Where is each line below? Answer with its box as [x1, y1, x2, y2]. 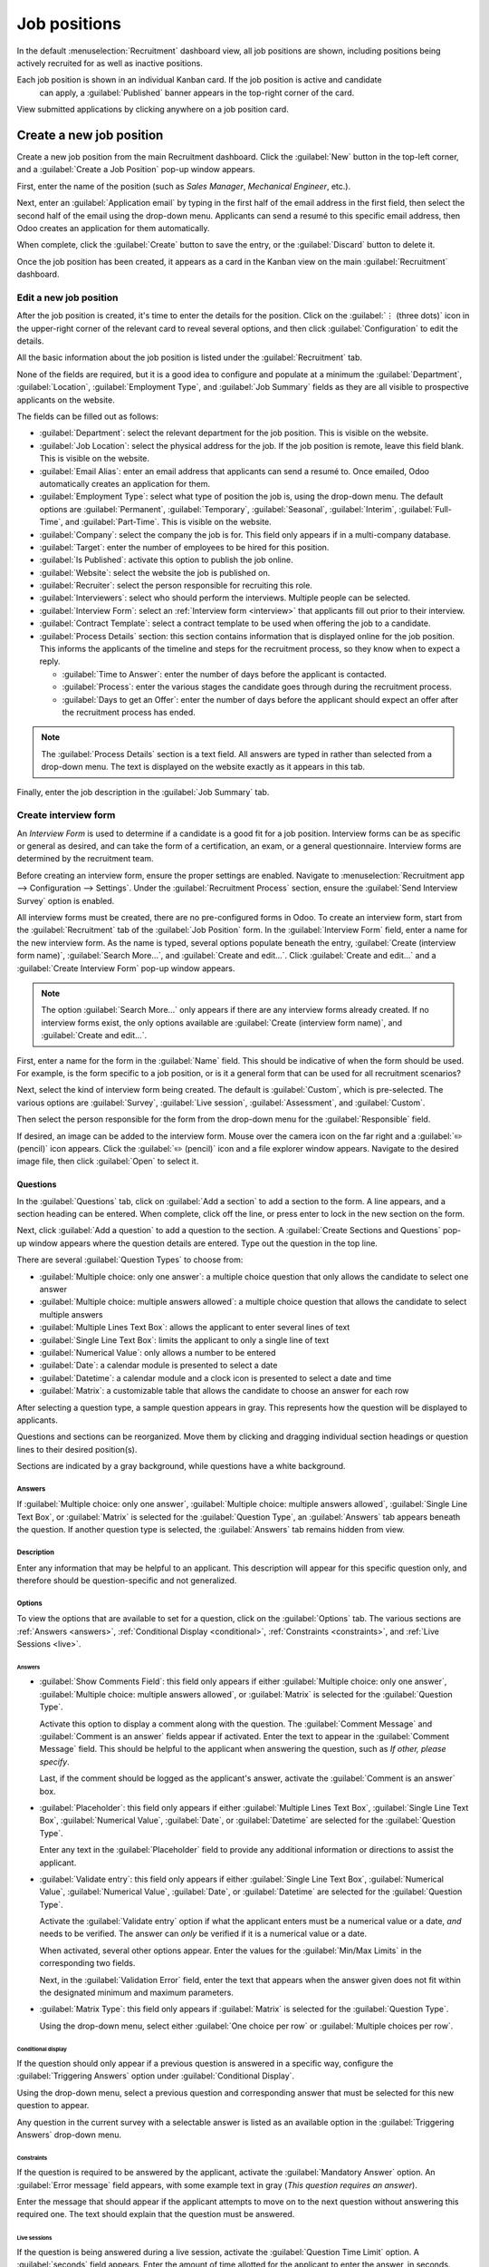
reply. [39, 656, 61, 666]
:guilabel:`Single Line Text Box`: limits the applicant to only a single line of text [39, 1334, 330, 1346]
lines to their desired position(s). [16, 1444, 138, 1455]
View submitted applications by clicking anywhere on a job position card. [16, 104, 289, 115]
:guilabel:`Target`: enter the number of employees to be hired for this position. [39, 541, 330, 552]
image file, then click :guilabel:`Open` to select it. [16, 1156, 199, 1167]
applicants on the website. [16, 394, 115, 405]
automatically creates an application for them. [39, 478, 210, 489]
